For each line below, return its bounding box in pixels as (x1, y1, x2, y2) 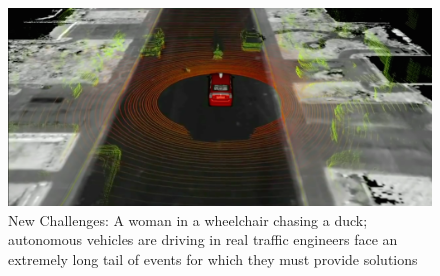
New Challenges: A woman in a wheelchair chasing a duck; (8, 209, 368, 230)
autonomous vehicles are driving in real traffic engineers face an (8, 229, 398, 250)
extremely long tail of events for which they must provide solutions (8, 248, 418, 269)
